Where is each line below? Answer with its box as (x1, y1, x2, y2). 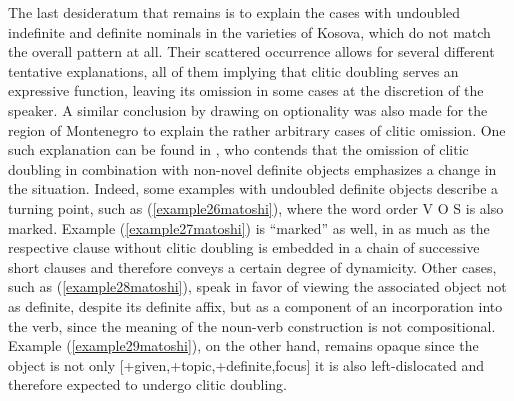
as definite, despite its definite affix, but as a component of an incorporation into (8, 295, 503, 316)
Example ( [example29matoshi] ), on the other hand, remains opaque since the (8, 335, 479, 356)
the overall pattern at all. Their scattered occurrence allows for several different (8, 41, 495, 62)
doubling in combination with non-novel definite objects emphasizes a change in (8, 158, 497, 179)
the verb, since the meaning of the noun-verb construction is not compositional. (8, 315, 496, 336)
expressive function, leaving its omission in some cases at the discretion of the (8, 80, 484, 101)
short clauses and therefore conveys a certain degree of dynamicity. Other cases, (8, 256, 497, 277)
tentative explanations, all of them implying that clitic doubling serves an (8, 60, 459, 81)
